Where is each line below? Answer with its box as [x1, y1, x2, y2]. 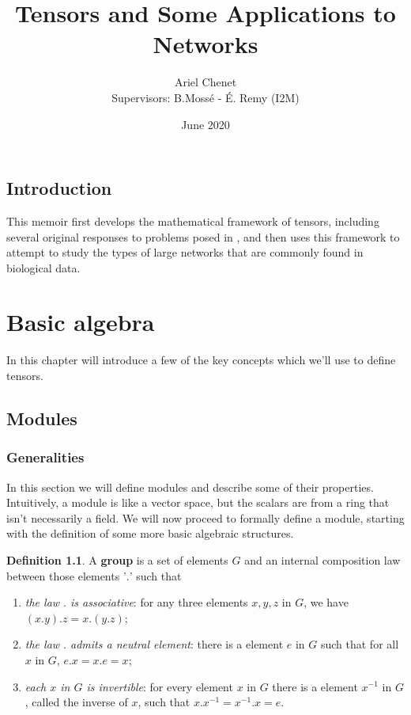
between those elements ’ [6, 567, 126, 584]
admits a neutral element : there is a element [70, 636, 284, 652]
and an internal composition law [244, 551, 401, 568]
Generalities [6, 447, 85, 467]
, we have [304, 594, 349, 610]
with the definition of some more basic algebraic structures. [6, 525, 294, 542]
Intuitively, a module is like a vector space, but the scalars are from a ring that [6, 494, 390, 511]
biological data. [6, 259, 81, 276]
